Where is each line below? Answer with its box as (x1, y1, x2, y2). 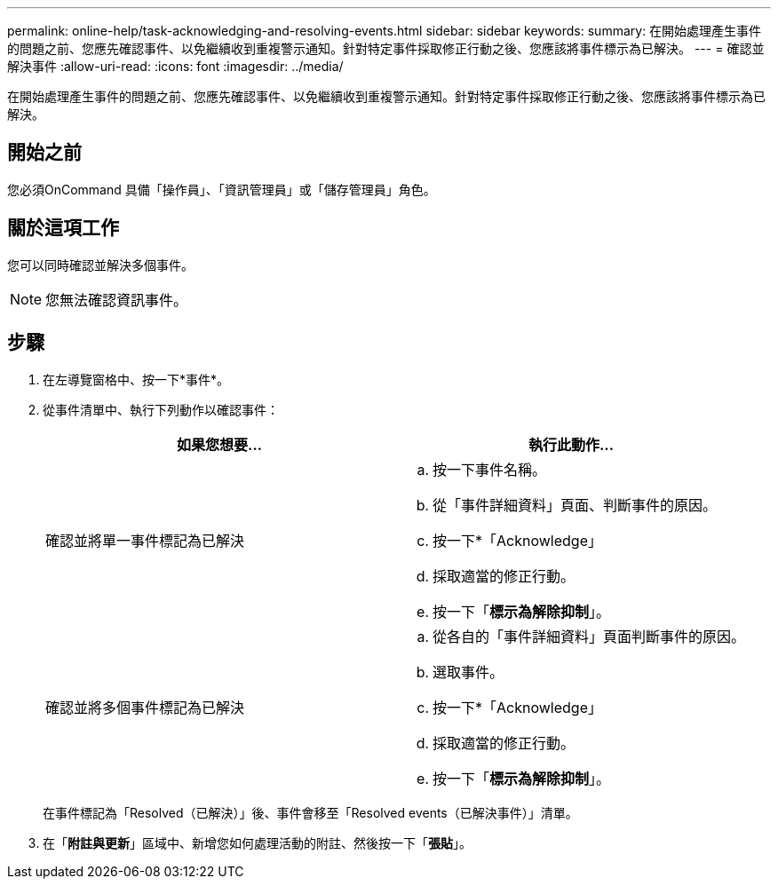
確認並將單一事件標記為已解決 (45, 531, 245, 550)
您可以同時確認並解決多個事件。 (7, 257, 194, 273)
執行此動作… (528, 435, 615, 454)
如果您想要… (176, 435, 263, 454)
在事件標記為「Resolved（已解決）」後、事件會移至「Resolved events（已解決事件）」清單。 (43, 804, 578, 820)
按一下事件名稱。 (433, 460, 547, 479)
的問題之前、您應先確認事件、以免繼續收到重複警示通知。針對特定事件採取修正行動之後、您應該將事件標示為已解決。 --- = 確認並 (7, 41, 765, 56)
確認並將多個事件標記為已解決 (45, 698, 245, 716)
